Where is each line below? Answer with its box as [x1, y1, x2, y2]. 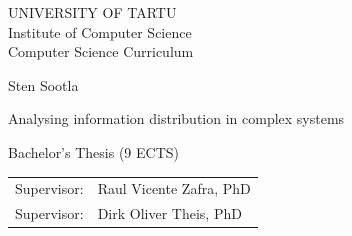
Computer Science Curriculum [8, 41, 194, 62]
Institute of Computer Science [8, 21, 192, 42]
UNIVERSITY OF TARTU [8, 2, 177, 22]
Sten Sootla [8, 74, 79, 95]
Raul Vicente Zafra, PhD [97, 178, 251, 199]
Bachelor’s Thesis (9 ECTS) [8, 141, 179, 162]
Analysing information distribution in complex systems [8, 108, 345, 129]
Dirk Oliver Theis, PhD [97, 203, 242, 224]
